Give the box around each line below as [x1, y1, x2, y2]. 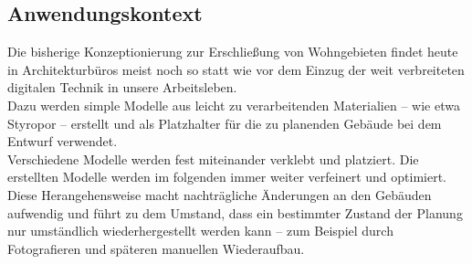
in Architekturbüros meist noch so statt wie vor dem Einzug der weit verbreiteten [7, 59, 465, 79]
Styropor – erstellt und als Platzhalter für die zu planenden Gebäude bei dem [7, 113, 442, 132]
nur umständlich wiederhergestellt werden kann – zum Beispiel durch [7, 221, 393, 240]
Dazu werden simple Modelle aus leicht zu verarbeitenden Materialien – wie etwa [7, 95, 460, 114]
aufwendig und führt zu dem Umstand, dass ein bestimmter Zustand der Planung [7, 203, 463, 222]
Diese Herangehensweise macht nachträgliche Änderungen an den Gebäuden [7, 185, 432, 204]
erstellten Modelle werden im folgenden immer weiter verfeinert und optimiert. [7, 167, 447, 186]
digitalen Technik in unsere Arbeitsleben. [7, 78, 237, 97]
